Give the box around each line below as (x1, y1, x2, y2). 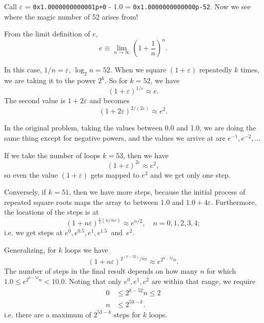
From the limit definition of (4, 28, 90, 39)
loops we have (65, 244, 108, 255)
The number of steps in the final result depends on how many (4, 265, 198, 276)
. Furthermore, (211, 196, 257, 207)
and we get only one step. (150, 169, 231, 180)
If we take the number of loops (4, 149, 100, 160)
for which (207, 265, 236, 276)
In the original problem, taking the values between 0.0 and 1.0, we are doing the (4, 122, 256, 133)
